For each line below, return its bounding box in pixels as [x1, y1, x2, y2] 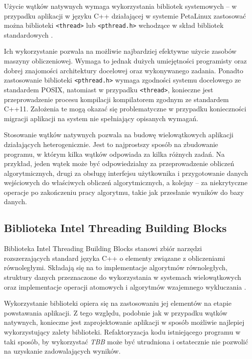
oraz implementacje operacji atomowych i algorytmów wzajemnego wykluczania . [4, 281, 246, 292]
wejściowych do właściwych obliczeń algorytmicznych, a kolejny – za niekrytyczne [4, 177, 248, 188]
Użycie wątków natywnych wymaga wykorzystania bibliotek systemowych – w [4, 1, 237, 11]
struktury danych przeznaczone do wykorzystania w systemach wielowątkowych [4, 272, 241, 282]
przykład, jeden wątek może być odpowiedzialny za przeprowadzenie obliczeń [4, 158, 234, 169]
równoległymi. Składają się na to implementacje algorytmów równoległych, [4, 262, 228, 273]
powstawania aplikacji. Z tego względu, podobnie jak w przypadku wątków [4, 307, 228, 317]
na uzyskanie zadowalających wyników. [4, 346, 121, 356]
